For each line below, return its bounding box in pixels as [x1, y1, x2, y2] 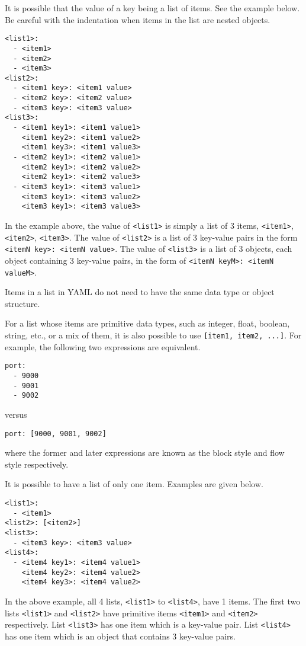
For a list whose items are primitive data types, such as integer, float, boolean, [5, 317, 290, 330]
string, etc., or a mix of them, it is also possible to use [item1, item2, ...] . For [5, 329, 302, 341]
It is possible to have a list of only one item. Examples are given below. [5, 478, 263, 490]
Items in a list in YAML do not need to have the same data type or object [5, 286, 275, 298]
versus [5, 408, 27, 420]
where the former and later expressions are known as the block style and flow [5, 446, 285, 459]
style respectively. [5, 458, 69, 470]
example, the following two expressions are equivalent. [5, 340, 201, 353]
